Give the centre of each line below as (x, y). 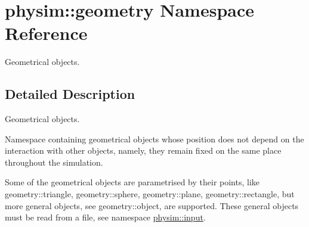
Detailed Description (70, 94)
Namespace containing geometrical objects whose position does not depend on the (154, 139)
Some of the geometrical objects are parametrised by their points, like (132, 182)
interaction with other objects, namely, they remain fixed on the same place (143, 150)
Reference (46, 33)
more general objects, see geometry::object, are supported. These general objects (152, 205)
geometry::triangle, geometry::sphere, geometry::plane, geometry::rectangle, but (150, 194)
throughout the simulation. (54, 162)
